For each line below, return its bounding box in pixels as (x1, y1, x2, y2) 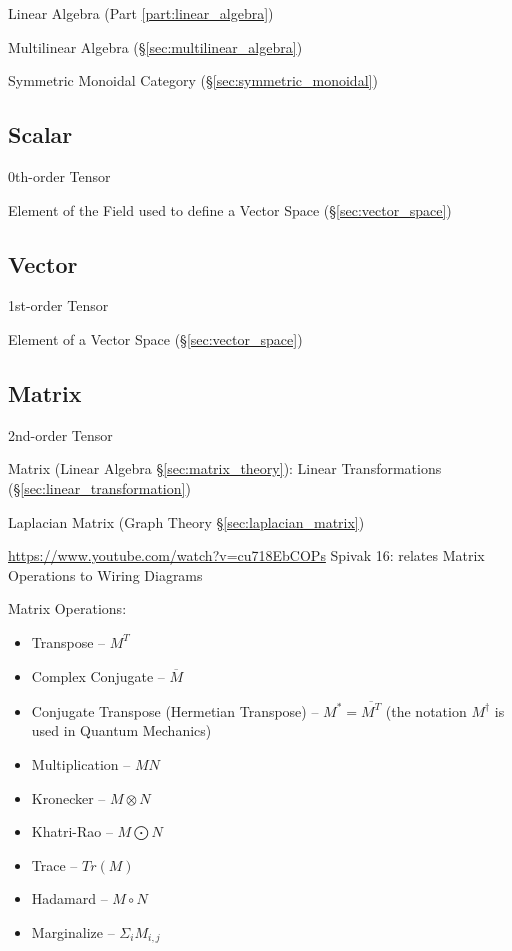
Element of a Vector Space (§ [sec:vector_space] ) (8, 328, 303, 349)
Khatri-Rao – (31, 821, 113, 842)
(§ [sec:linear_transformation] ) (8, 477, 191, 498)
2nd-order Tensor (8, 424, 113, 445)
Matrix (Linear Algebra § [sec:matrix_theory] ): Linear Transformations (8, 458, 442, 479)
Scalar (8, 119, 73, 150)
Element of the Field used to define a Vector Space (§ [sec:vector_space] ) (8, 199, 452, 220)
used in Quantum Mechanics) (31, 720, 212, 741)
